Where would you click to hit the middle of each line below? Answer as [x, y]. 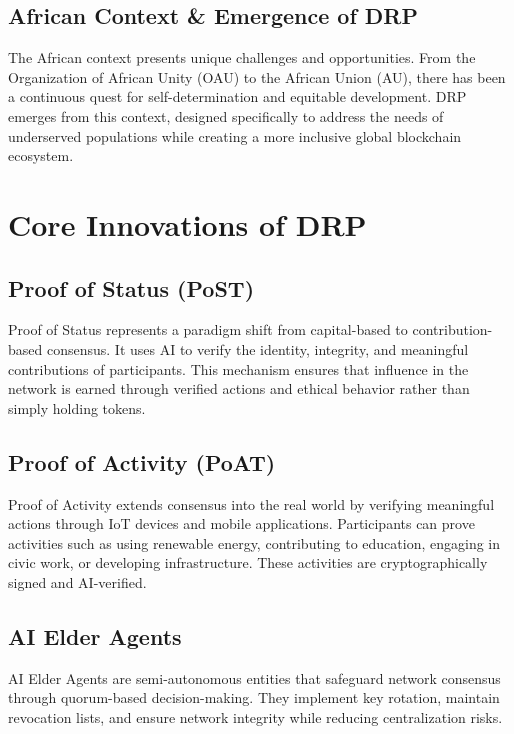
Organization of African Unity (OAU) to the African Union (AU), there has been [257, 76]
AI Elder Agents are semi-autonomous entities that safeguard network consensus [254, 677]
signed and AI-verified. [77, 581]
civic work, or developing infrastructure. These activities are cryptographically [248, 562]
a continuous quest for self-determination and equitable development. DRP [237, 96]
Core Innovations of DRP [187, 223]
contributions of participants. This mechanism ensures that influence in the [238, 368]
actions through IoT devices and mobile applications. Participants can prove [241, 523]
